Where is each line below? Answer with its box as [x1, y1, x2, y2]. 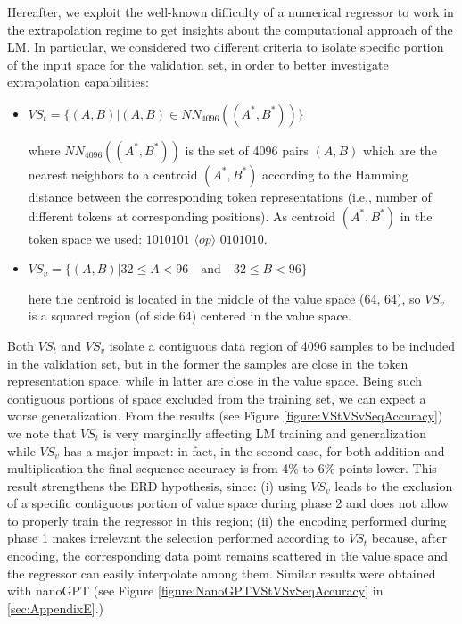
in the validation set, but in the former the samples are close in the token [7, 354, 408, 372]
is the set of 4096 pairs [185, 140, 309, 159]
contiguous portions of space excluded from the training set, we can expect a [7, 388, 426, 407]
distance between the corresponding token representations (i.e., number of [28, 187, 432, 205]
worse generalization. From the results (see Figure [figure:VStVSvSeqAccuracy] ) [7, 406, 443, 425]
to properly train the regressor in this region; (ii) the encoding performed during [7, 511, 447, 529]
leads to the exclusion [334, 476, 453, 495]
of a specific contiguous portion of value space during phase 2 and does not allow [7, 494, 450, 512]
